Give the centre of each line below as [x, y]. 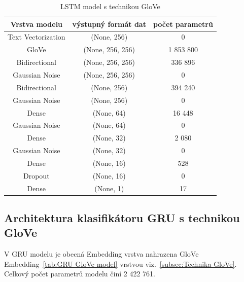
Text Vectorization [37, 37]
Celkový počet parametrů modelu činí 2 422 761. [80, 274]
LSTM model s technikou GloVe [110, 6]
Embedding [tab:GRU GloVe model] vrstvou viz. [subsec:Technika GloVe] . [120, 263]
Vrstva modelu [37, 24]
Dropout [37, 175]
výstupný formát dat [109, 24]
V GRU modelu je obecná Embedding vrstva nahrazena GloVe [101, 254]
